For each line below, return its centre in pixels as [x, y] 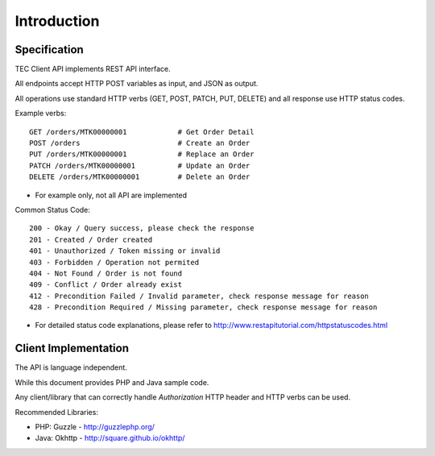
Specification [49, 50]
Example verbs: [41, 114]
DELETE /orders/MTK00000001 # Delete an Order [140, 177]
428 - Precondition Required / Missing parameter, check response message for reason [203, 307]
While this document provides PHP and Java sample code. [112, 382]
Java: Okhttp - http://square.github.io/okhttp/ [110, 438]
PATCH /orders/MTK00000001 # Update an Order [140, 166]
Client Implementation [72, 348]
